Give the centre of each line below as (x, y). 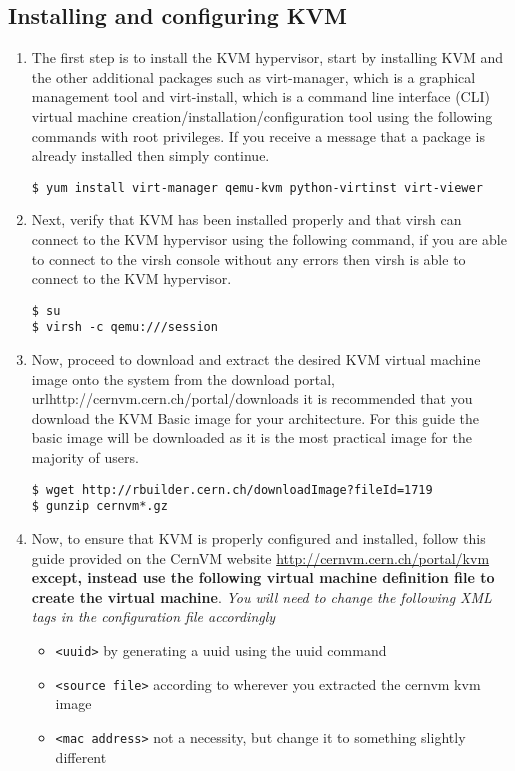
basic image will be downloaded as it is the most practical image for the (251, 437)
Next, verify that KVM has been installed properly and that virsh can (246, 219)
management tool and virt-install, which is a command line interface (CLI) (260, 96)
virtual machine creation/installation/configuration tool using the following (262, 115)
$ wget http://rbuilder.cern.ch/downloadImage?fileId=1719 (232, 489)
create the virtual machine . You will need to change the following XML (261, 596)
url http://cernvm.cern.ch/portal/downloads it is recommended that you (252, 398)
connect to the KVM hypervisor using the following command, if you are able (269, 239)
